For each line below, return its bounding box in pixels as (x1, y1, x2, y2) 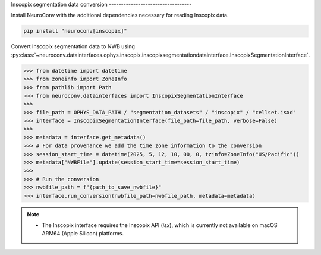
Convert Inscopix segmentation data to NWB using (11, 43, 135, 50)
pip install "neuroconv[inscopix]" (23, 27, 127, 35)
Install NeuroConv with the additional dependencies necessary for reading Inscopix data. (11, 12, 229, 19)
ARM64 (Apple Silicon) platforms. (42, 230, 124, 237)
